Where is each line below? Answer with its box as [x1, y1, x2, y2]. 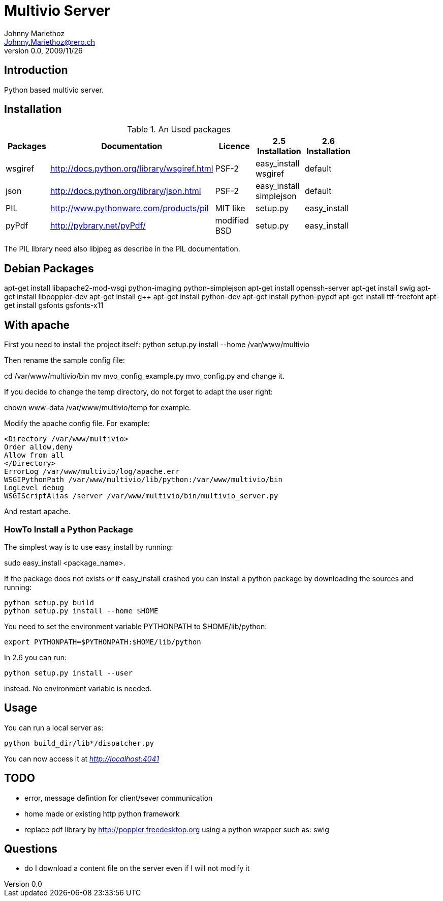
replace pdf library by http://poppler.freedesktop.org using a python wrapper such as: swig [24, 825, 329, 834]
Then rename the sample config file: [4, 356, 125, 365]
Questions [4, 842, 57, 855]
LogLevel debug [4, 484, 65, 492]
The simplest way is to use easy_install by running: [4, 542, 173, 551]
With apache [4, 318, 70, 331]
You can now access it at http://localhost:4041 [4, 754, 160, 763]
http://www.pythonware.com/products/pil [50, 203, 209, 214]
